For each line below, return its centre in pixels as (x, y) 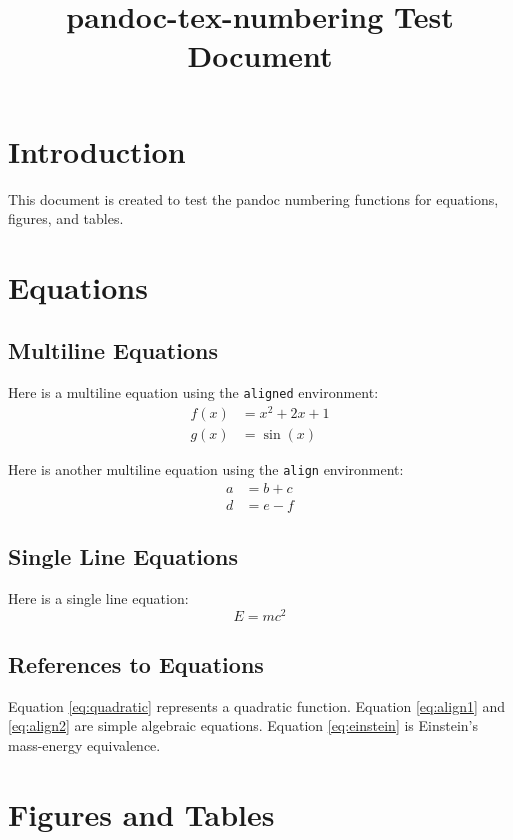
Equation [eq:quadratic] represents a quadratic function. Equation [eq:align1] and (257, 705)
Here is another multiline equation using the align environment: (206, 469)
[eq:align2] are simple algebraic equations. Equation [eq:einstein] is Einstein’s (243, 725)
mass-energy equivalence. (84, 745)
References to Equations (136, 664)
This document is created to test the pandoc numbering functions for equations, (253, 198)
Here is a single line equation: (98, 597)
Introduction (97, 150)
